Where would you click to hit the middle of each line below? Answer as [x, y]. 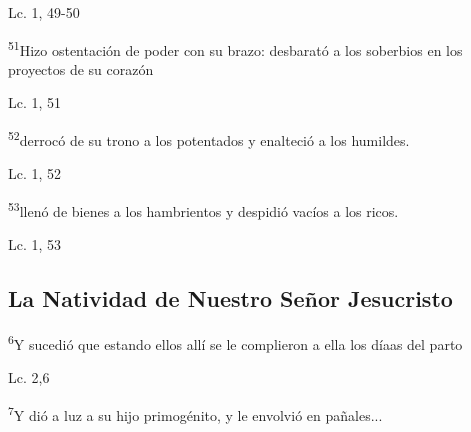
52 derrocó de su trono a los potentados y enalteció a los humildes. [209, 138]
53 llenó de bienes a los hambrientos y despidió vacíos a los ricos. [203, 209]
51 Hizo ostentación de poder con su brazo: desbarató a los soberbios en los [235, 48]
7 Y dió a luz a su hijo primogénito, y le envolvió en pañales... [195, 413]
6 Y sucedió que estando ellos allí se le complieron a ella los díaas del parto [235, 342]
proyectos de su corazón [81, 68]
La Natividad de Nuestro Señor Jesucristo [230, 298]
